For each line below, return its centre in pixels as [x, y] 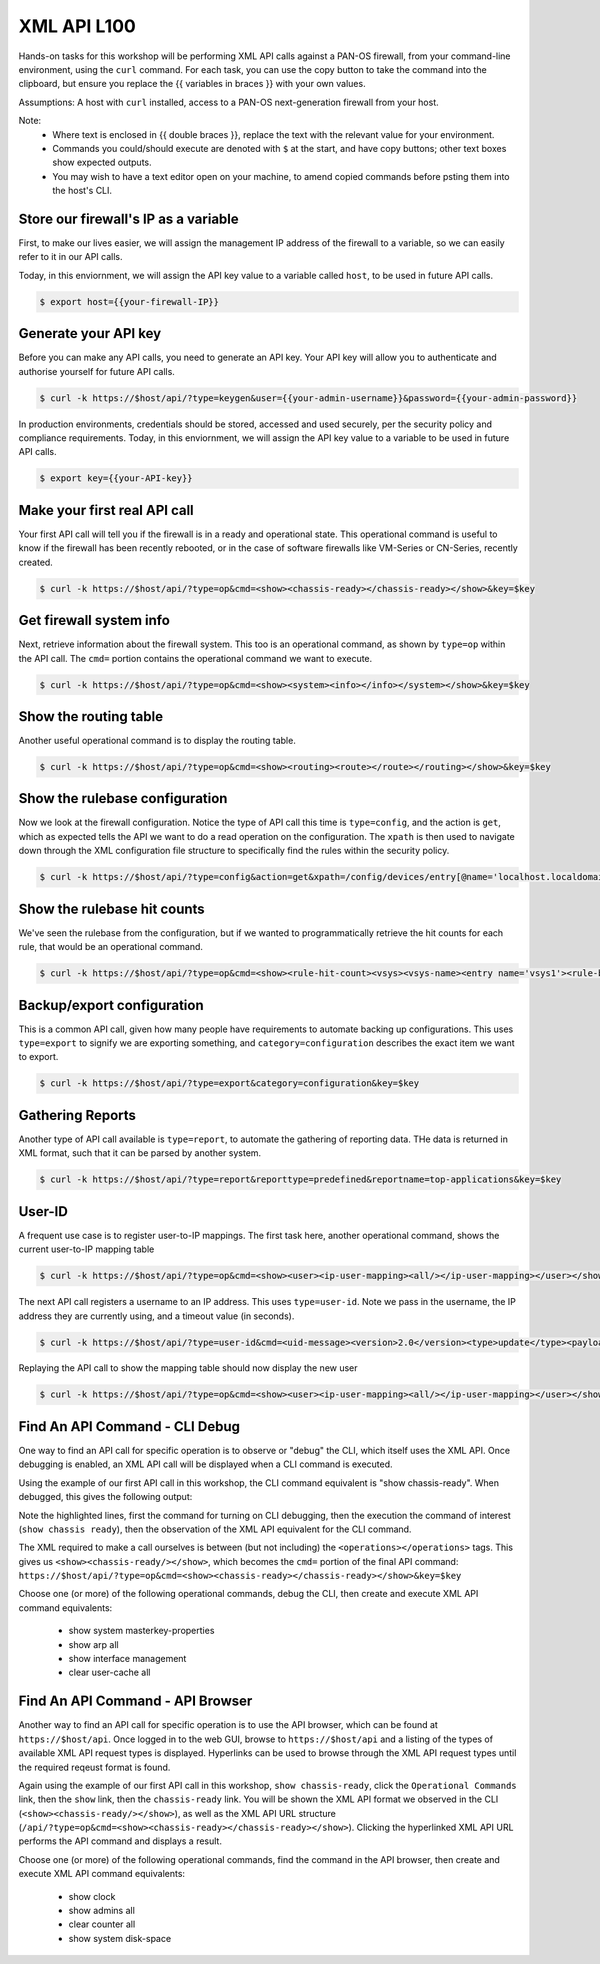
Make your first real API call [106, 510]
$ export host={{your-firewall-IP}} [129, 301]
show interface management [127, 1659]
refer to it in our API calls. [71, 257]
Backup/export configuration [111, 1005]
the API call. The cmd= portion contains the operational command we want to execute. [195, 658]
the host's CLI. [82, 191]
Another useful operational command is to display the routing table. [157, 740]
